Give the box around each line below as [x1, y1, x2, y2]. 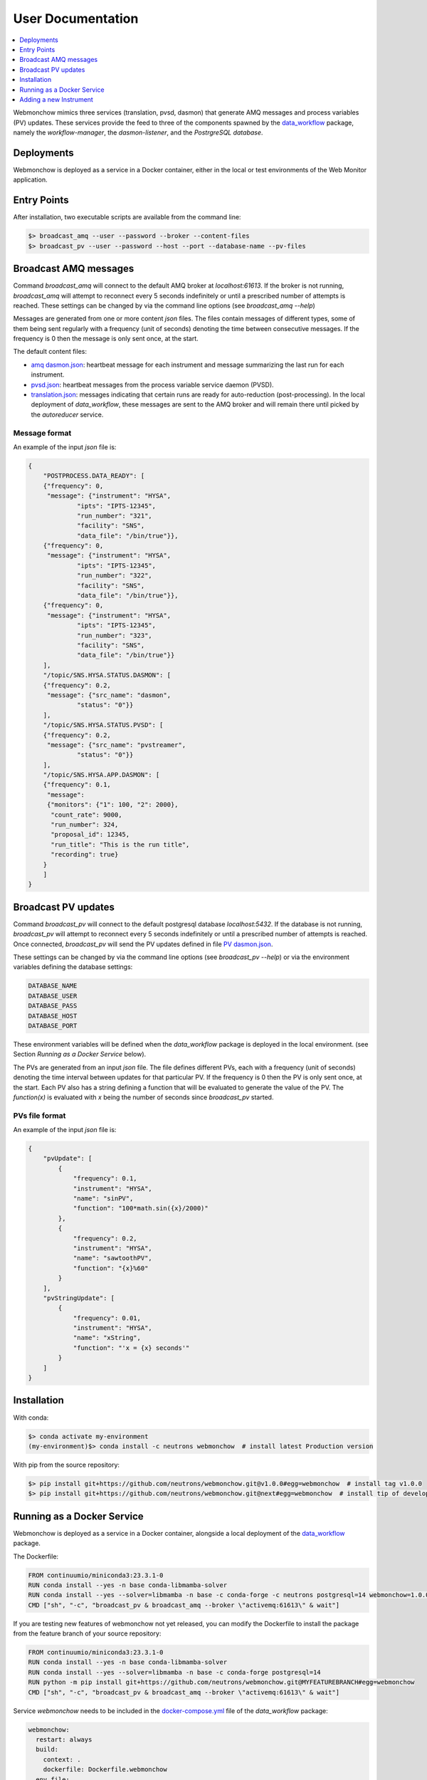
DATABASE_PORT [28, 1022, 78, 1030]
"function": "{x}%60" [73, 1264, 149, 1272]
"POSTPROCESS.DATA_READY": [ [43, 472, 145, 480]
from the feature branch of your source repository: [13, 1629, 162, 1638]
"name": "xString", [73, 1334, 142, 1342]
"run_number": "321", [77, 511, 152, 520]
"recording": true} [51, 851, 119, 859]
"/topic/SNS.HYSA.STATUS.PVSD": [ [43, 721, 164, 729]
